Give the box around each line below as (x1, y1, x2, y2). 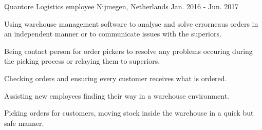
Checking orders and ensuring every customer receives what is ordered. (4, 72, 227, 83)
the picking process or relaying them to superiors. (4, 55, 160, 66)
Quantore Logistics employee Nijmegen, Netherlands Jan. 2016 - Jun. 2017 (4, 1, 239, 11)
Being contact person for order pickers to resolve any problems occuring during (4, 45, 253, 56)
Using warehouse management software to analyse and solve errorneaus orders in (4, 18, 258, 29)
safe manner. (4, 117, 44, 128)
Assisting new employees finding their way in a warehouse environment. (4, 90, 229, 101)
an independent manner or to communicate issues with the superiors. (4, 28, 221, 39)
